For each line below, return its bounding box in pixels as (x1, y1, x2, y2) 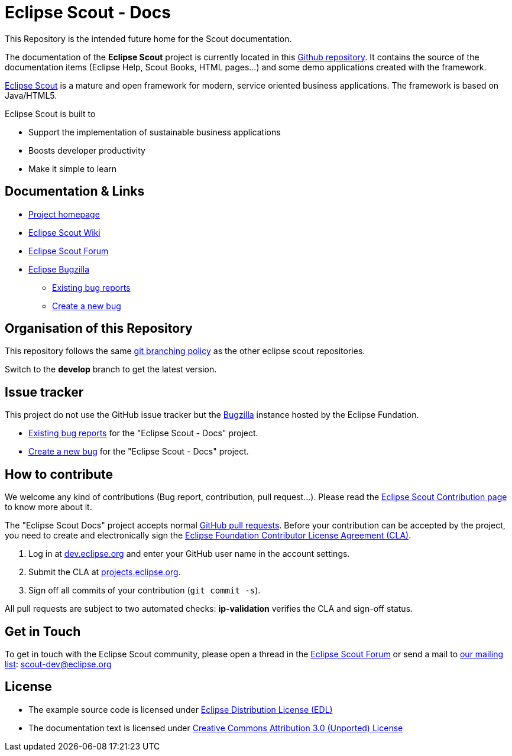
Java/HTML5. (5, 90, 57, 100)
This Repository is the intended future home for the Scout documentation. (5, 33, 292, 44)
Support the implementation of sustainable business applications (28, 126, 281, 137)
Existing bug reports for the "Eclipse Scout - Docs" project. (28, 428, 258, 439)
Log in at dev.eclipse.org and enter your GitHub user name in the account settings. (28, 549, 350, 559)
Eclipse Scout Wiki (28, 227, 101, 238)
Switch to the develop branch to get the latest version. (5, 364, 217, 375)
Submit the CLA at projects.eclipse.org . (28, 567, 181, 577)
